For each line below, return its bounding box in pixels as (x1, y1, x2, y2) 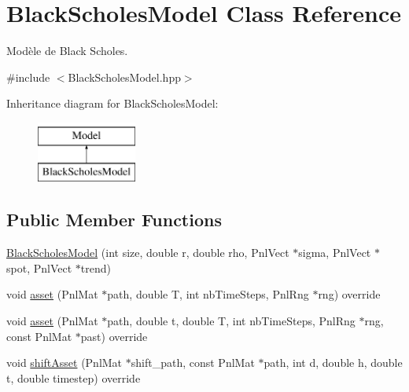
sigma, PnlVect (298, 244, 371, 261)
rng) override (318, 286, 381, 302)
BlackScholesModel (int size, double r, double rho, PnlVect (6, 244, 289, 261)
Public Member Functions (6, 207, 222, 232)
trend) (80, 259, 111, 276)
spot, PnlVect (6, 259, 72, 276)
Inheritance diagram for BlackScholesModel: (6, 95, 219, 112)
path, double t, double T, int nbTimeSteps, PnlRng (107, 313, 356, 329)
